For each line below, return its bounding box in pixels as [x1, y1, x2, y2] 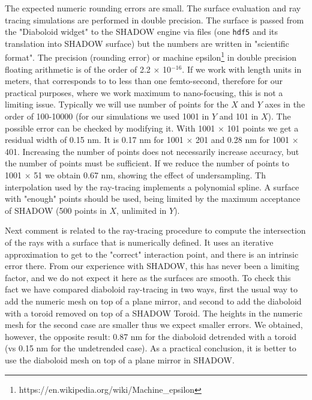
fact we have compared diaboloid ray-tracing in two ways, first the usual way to [5, 283, 298, 295]
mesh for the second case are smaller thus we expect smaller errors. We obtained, [5, 318, 303, 331]
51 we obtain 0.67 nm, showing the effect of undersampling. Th [34, 169, 266, 181]
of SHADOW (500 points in [5, 204, 107, 216]
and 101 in [219, 110, 259, 123]
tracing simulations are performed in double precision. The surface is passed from [5, 13, 304, 26]
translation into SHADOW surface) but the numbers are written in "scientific [5, 37, 289, 49]
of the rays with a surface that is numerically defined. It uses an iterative [5, 236, 274, 248]
